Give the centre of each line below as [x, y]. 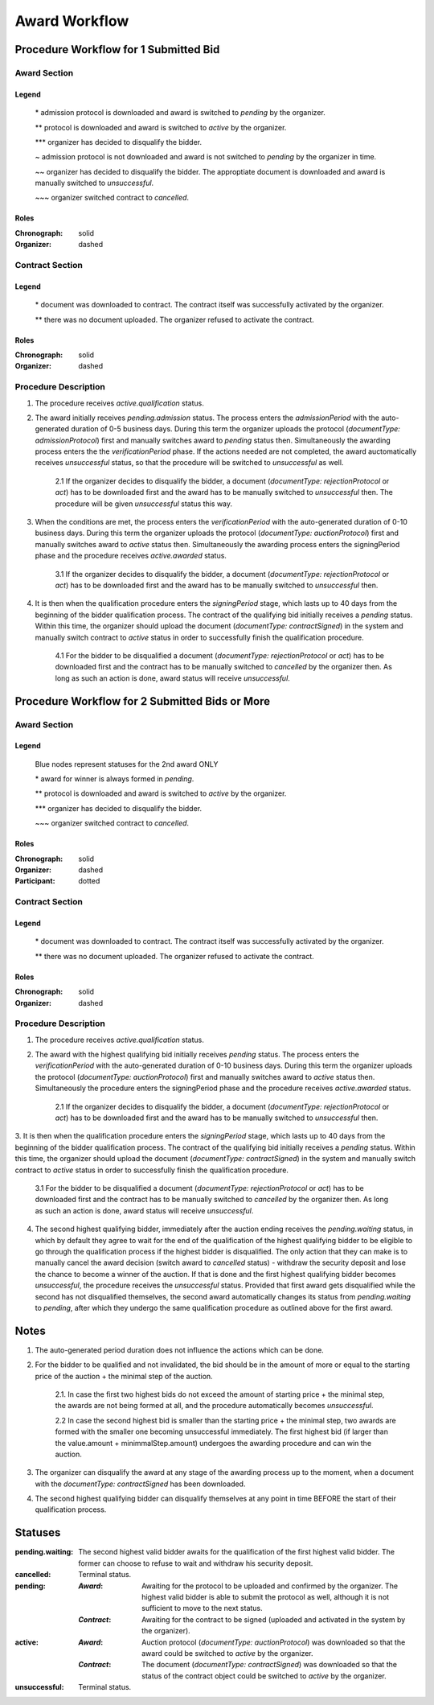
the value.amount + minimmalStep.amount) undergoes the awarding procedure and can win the [213, 1443]
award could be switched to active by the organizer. [227, 1653]
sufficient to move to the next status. [202, 1608]
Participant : [35, 881]
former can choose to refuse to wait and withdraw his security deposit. [196, 1563]
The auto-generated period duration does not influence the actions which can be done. [180, 1350]
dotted [89, 881]
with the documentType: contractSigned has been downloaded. [140, 1484]
